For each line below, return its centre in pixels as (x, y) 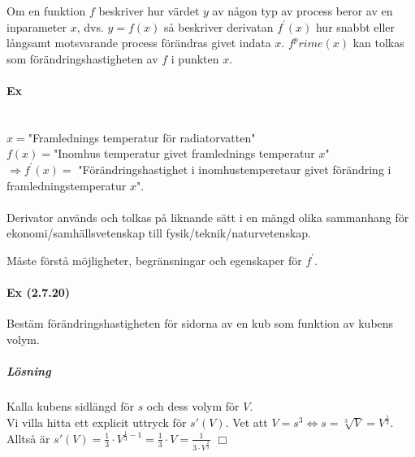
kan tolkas (378, 43)
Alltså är (28, 438)
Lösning (29, 371)
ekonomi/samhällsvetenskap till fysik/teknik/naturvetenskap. (159, 233)
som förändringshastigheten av (82, 58)
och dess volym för (193, 406)
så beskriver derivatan (219, 26)
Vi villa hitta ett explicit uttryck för (97, 422)
